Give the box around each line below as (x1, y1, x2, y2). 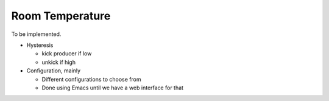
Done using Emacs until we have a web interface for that (41, 84, 184, 91)
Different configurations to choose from (41, 75, 141, 83)
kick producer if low (41, 50, 92, 57)
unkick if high (41, 58, 76, 66)
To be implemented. (11, 30, 62, 38)
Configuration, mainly (26, 67, 81, 74)
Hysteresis (26, 41, 54, 49)
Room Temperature (11, 9, 111, 23)
